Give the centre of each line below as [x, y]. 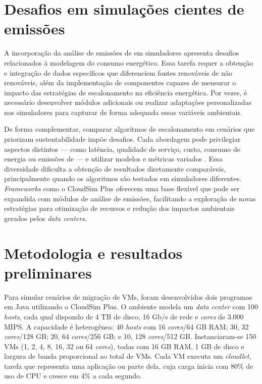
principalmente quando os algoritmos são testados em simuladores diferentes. [123, 178]
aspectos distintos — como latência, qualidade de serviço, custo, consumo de [122, 149]
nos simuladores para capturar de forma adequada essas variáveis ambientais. [123, 112]
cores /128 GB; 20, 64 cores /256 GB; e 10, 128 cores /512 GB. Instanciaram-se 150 [130, 336]
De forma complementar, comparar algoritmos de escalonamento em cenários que [129, 129]
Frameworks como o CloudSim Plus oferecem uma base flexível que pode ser [122, 188]
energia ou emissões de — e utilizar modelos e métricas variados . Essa [113, 159]
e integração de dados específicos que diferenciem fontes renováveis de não [118, 72]
